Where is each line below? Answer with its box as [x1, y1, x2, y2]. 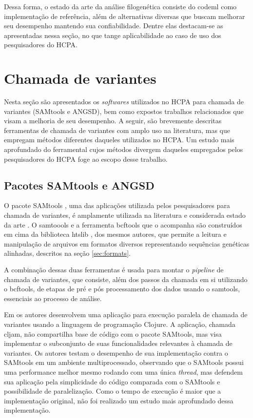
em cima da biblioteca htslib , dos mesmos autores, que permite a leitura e [4, 229, 227, 239]
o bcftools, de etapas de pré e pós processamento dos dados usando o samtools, [4, 284, 240, 294]
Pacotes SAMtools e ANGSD [4, 177, 155, 192]
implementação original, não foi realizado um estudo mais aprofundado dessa [4, 395, 234, 405]
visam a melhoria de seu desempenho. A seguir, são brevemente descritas [4, 115, 222, 126]
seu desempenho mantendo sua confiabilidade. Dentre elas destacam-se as [4, 20, 223, 31]
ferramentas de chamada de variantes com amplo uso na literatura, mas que [4, 125, 231, 135]
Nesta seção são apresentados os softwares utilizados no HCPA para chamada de [4, 96, 244, 107]
